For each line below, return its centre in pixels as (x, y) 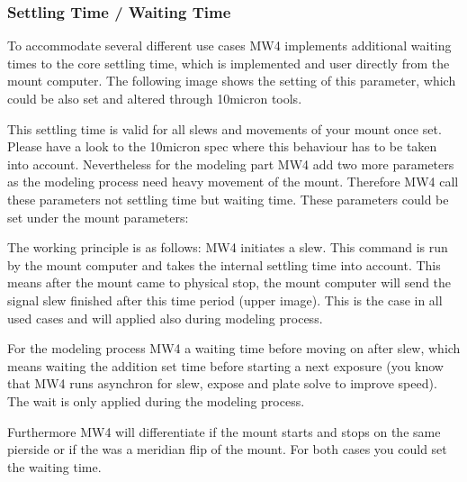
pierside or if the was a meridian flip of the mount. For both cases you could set (227, 449)
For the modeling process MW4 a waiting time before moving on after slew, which (234, 348)
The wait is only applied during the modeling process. (156, 400)
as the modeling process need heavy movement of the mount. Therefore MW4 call (233, 182)
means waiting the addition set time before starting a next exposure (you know (225, 365)
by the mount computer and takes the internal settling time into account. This (224, 264)
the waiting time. (54, 466)
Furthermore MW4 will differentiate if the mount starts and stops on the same (224, 431)
